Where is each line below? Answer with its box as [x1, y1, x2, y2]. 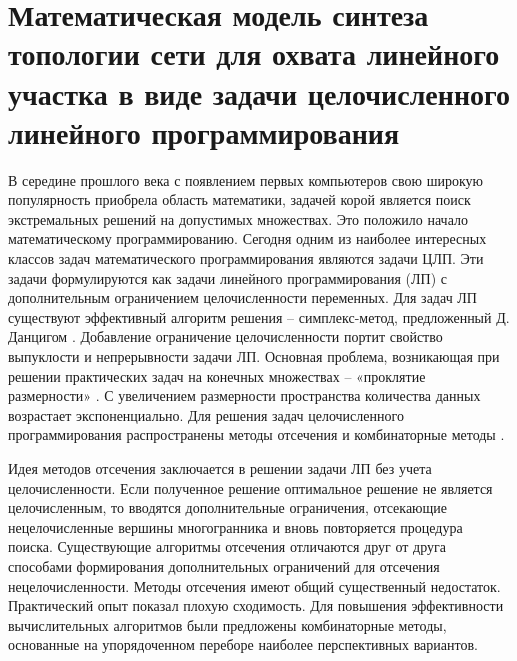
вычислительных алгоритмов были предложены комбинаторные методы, [8, 614, 447, 635]
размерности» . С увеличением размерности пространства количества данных [8, 385, 481, 406]
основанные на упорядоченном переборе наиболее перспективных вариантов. [8, 634, 478, 655]
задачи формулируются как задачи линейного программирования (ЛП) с [8, 267, 447, 288]
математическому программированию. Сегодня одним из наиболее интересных [8, 228, 487, 249]
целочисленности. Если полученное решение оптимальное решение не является [8, 477, 493, 498]
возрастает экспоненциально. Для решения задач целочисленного [8, 404, 404, 425]
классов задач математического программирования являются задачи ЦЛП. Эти [8, 248, 484, 269]
